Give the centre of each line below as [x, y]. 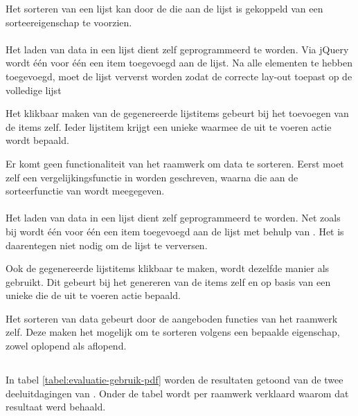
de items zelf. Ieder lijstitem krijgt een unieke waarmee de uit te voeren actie [169, 126]
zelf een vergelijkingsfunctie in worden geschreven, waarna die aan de [152, 177]
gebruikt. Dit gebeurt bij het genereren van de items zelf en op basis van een [168, 281]
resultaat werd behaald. [56, 407]
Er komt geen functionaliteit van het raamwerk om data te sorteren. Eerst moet [175, 163]
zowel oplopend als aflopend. [66, 346]
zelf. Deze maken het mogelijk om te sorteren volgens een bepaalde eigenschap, [173, 332]
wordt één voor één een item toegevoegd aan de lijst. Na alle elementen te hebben [179, 63]
